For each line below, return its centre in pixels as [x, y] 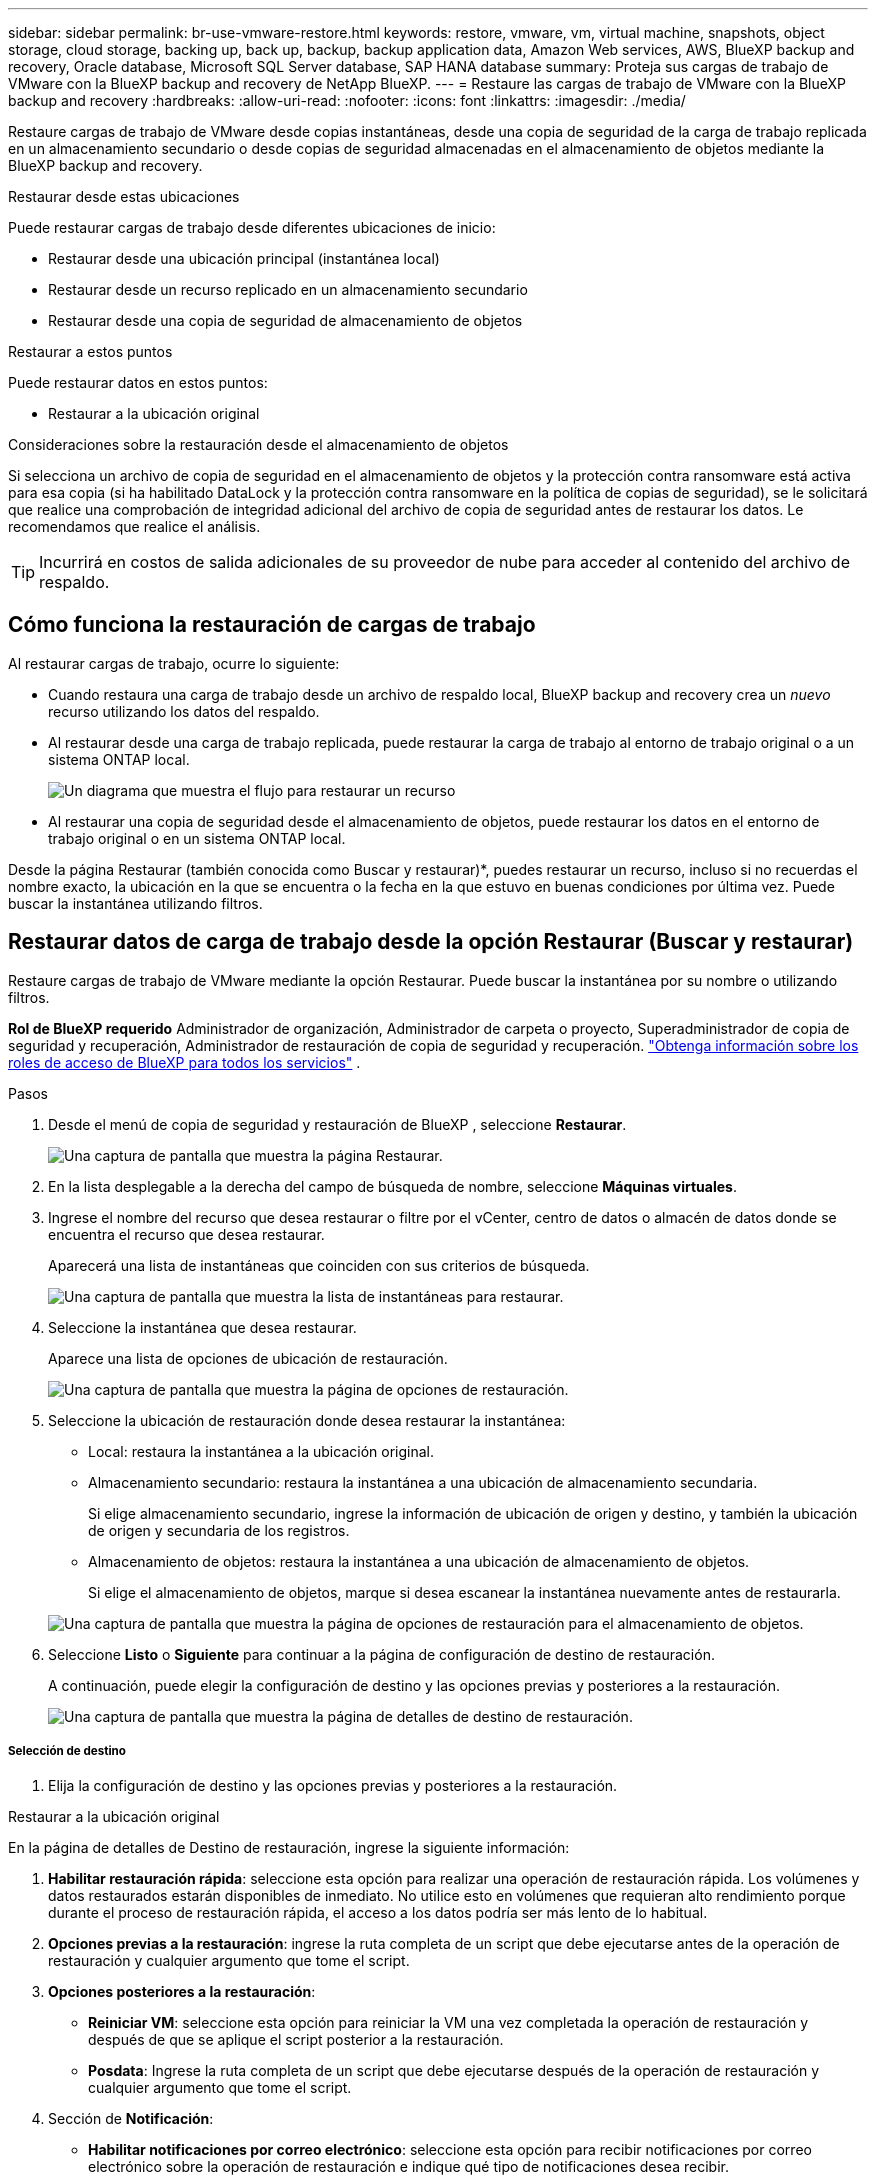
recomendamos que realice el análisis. [134, 526]
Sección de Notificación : [131, 2119]
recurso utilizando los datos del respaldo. [184, 711]
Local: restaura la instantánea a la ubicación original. [261, 1451]
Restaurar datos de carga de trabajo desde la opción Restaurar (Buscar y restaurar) [431, 942]
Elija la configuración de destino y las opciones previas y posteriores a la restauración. [333, 1786]
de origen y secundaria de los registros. [219, 1530]
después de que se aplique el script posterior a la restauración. [296, 2040]
